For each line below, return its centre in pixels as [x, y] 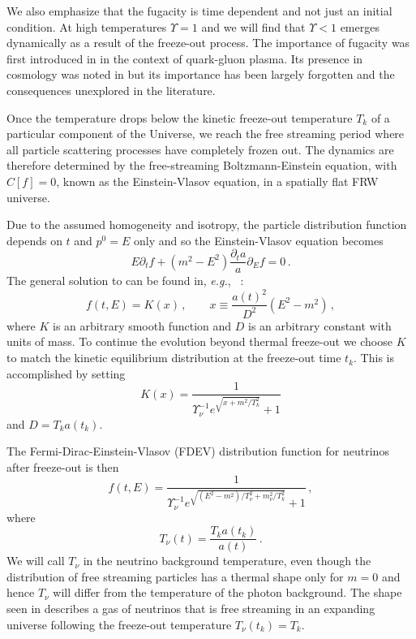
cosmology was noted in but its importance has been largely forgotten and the [201, 74]
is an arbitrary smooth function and [142, 325]
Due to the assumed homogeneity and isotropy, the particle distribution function [207, 225]
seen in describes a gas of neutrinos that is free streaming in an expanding [191, 608]
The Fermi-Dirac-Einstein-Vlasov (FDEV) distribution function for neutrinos [198, 451]
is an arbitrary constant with [320, 325]
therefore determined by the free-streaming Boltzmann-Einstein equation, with [202, 165]
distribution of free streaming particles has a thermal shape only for [175, 576]
